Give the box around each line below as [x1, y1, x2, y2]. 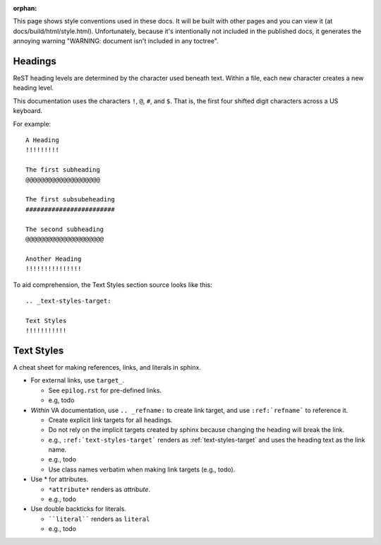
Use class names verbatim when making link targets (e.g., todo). [48, 465, 236, 474]
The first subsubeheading [25, 195, 116, 204]
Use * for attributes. [30, 475, 88, 484]
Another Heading [25, 254, 82, 263]
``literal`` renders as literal [48, 515, 150, 523]
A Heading [25, 136, 59, 144]
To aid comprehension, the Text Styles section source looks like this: [13, 280, 212, 289]
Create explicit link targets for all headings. [48, 416, 173, 424]
